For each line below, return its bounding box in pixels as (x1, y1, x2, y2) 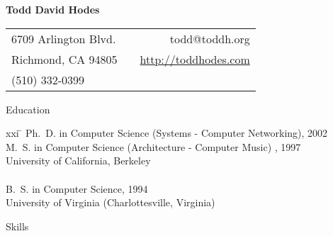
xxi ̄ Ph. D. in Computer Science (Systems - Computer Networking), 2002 (6, 125, 328, 140)
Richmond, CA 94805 (11, 50, 118, 67)
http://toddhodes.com (140, 50, 250, 67)
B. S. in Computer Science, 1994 (6, 181, 148, 196)
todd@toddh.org (169, 30, 250, 47)
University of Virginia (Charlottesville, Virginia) (6, 195, 215, 210)
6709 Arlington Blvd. (11, 30, 116, 47)
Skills (6, 218, 29, 233)
